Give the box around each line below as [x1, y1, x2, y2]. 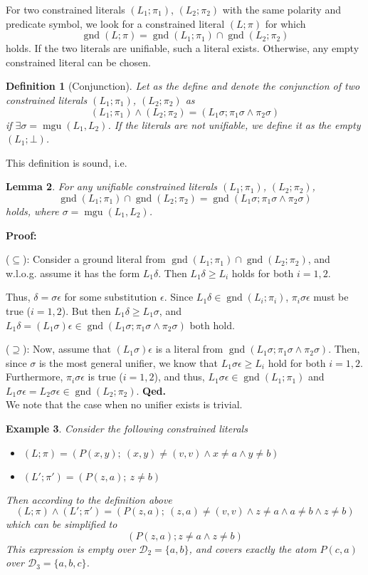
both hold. [189, 317, 235, 332]
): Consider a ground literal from [23, 252, 166, 266]
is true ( [88, 369, 123, 384]
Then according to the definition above [6, 492, 172, 507]
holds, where [6, 203, 59, 218]
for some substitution [64, 289, 157, 304]
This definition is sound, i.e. [6, 155, 127, 170]
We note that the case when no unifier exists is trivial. [6, 397, 243, 412]
